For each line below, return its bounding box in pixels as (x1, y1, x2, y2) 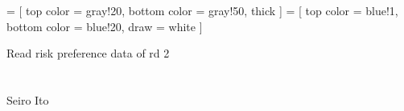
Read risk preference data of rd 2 (6, 45, 170, 61)
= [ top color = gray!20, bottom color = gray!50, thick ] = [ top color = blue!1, (6, 2, 398, 18)
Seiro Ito (6, 91, 49, 108)
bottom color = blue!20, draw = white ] (6, 18, 203, 34)
